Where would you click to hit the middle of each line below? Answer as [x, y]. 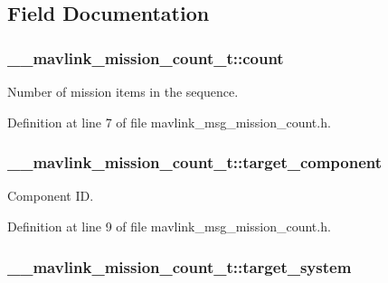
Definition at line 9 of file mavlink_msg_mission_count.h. [169, 226]
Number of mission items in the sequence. [123, 91]
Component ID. [51, 196]
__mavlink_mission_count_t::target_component [195, 162]
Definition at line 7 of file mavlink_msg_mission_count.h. [169, 122]
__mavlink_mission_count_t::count [146, 57]
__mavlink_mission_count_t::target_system [180, 266]
